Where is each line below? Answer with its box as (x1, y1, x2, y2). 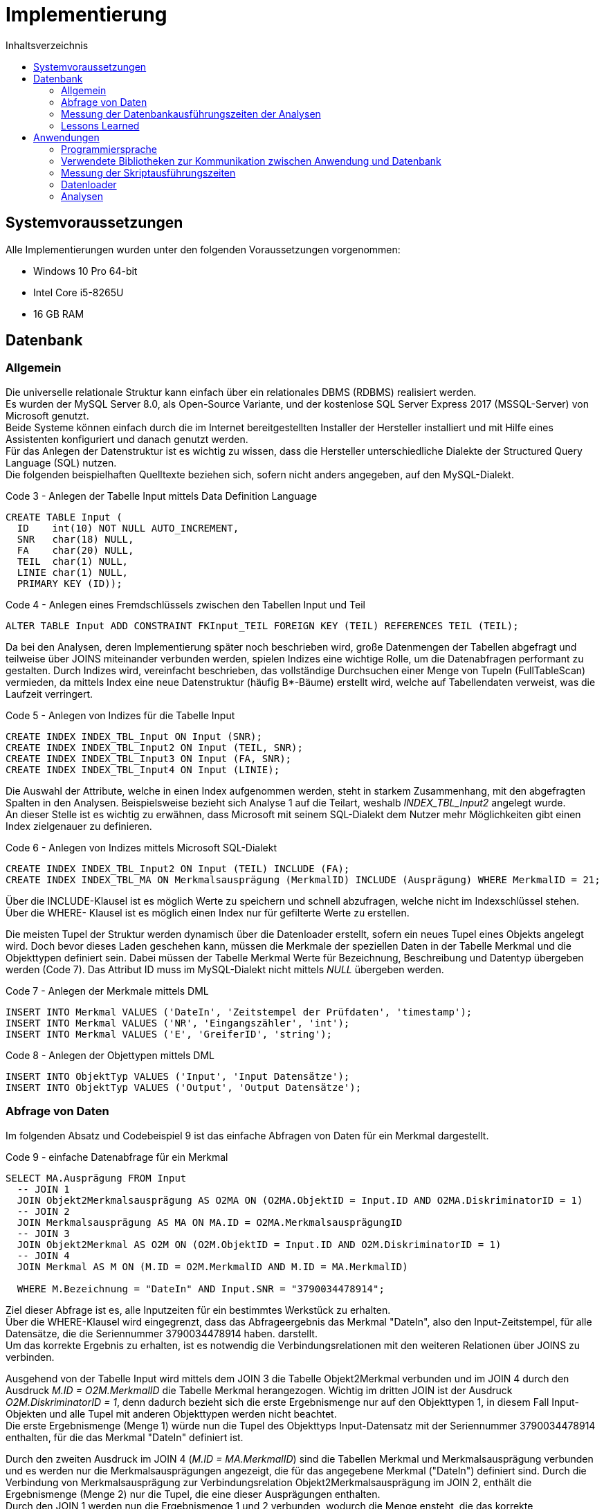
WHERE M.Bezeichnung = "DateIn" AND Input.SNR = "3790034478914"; (17, 1283, 385, 1294)
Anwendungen (33, 131, 100, 143)
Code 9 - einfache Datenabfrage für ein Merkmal (6, 1150, 228, 1163)
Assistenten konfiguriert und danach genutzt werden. (6, 433, 248, 445)
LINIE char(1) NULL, (17, 566, 129, 578)
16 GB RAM (33, 307, 84, 320)
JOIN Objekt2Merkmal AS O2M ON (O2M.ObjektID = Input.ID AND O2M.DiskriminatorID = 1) (17, 1238, 502, 1250)
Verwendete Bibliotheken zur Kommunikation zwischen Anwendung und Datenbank (61, 154, 441, 167)
